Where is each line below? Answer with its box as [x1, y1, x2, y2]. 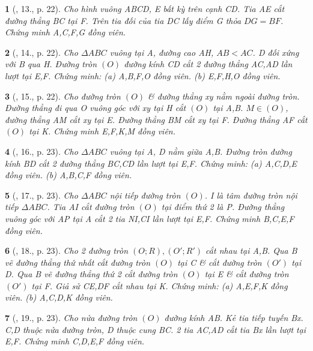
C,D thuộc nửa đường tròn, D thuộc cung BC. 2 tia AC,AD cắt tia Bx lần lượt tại [5, 323, 306, 335]
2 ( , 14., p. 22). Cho [5, 46, 78, 58]
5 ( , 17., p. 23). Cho [5, 188, 78, 201]
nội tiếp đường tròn [109, 188, 181, 201]
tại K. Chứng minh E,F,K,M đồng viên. [29, 125, 175, 137]
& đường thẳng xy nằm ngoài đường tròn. [148, 89, 300, 102]
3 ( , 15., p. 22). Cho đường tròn [5, 89, 121, 102]
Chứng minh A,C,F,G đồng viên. [5, 26, 126, 38]
